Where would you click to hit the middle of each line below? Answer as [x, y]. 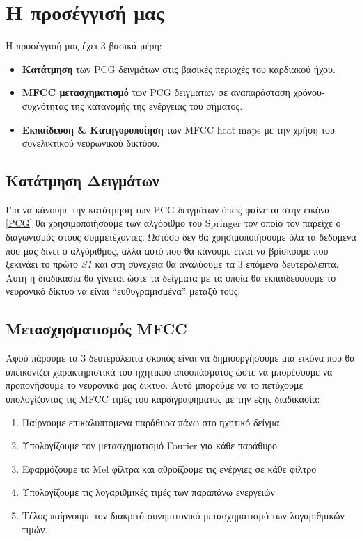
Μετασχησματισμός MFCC [96, 329]
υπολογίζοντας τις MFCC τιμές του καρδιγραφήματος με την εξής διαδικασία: [163, 399]
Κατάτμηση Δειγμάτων [82, 180]
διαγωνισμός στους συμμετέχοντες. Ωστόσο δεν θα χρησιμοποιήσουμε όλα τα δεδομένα [181, 237]
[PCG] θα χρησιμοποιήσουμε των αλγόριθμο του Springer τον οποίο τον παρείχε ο [173, 223]
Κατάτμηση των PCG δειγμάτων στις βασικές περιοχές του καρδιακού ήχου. [179, 68]
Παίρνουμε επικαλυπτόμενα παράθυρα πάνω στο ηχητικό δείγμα [151, 422]
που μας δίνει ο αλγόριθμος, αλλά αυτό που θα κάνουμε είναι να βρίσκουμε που [167, 250]
